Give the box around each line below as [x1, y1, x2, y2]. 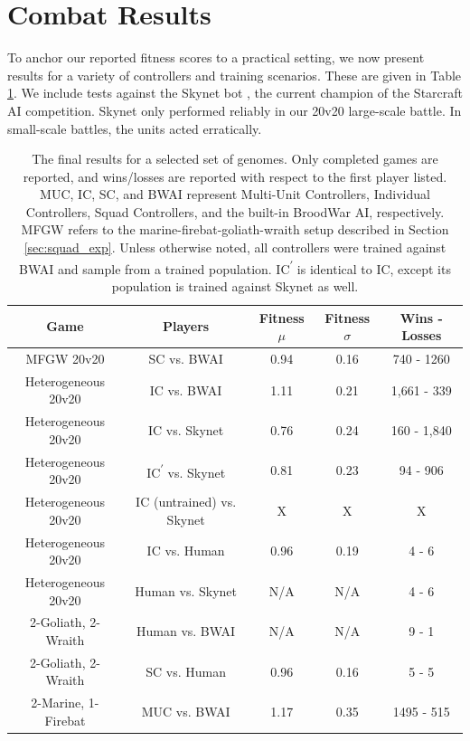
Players [162, 317, 210, 336]
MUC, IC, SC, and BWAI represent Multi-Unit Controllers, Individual [40, 185, 430, 204]
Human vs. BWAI [136, 622, 236, 641]
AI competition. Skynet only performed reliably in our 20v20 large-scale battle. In [7, 100, 462, 119]
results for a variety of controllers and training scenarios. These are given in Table [7, 65, 462, 84]
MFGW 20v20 [25, 348, 105, 367]
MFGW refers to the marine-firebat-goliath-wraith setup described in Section [21, 220, 449, 239]
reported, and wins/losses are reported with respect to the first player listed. [23, 166, 447, 185]
